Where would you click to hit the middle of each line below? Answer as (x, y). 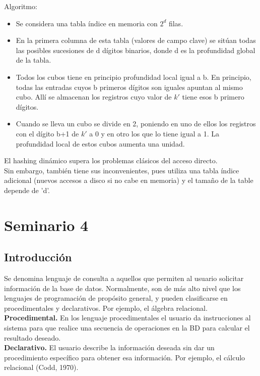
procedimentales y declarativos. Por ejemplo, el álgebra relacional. (106, 308)
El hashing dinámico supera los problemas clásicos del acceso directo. (111, 160)
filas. (176, 23)
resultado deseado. (32, 337)
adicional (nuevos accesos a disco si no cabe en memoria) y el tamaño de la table (129, 180)
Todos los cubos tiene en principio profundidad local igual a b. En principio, (134, 77)
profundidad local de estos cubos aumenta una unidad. (100, 143)
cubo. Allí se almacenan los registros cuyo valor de (94, 97)
